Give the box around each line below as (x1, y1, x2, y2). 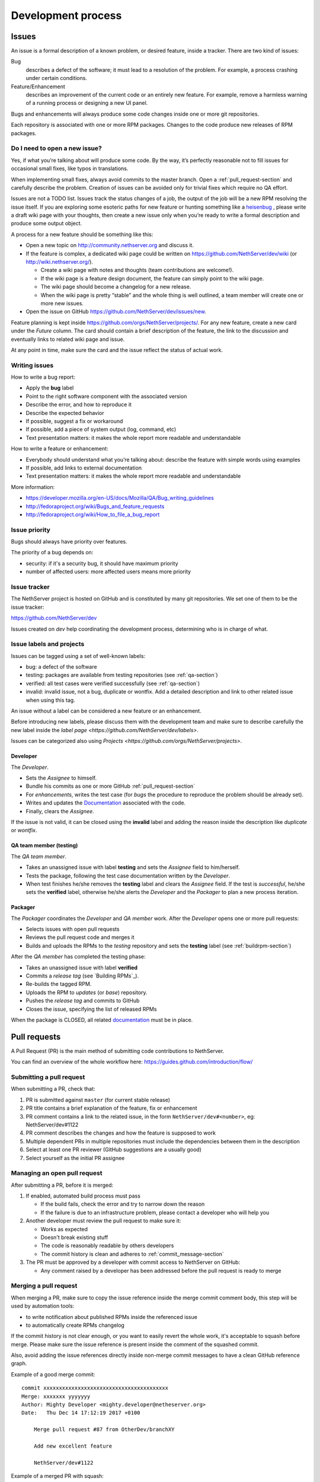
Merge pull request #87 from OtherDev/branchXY (33, 1426, 175, 1433)
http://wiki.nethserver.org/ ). (25, 258, 93, 266)
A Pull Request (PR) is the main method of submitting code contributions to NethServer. (11, 1047, 225, 1055)
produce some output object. (11, 220, 82, 227)
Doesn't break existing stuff (40, 1234, 108, 1241)
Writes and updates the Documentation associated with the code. (25, 799, 186, 806)
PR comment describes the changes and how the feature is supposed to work (25, 1129, 216, 1136)
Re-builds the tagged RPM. (25, 980, 92, 988)
